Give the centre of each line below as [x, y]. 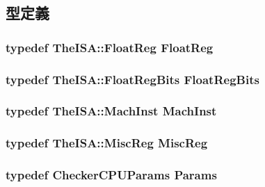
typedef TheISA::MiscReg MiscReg [107, 143]
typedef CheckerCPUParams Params [111, 175]
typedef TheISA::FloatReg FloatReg [110, 47]
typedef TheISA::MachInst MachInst [111, 111]
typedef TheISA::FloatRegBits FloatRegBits [132, 79]
